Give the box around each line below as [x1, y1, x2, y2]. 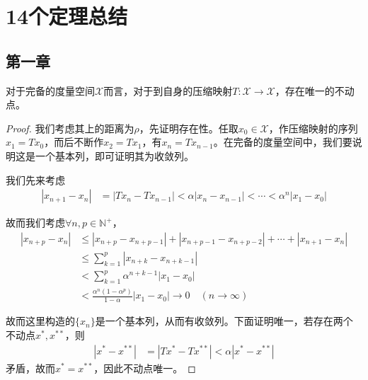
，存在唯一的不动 [275, 83, 355, 98]
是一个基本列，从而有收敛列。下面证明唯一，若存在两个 [95, 313, 353, 328]
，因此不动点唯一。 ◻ [93, 360, 196, 375]
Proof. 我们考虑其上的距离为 [6, 120, 134, 135]
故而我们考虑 [6, 215, 65, 230]
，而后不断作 [44, 134, 104, 149]
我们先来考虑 [6, 172, 65, 187]
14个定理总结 [6, 1, 128, 30]
